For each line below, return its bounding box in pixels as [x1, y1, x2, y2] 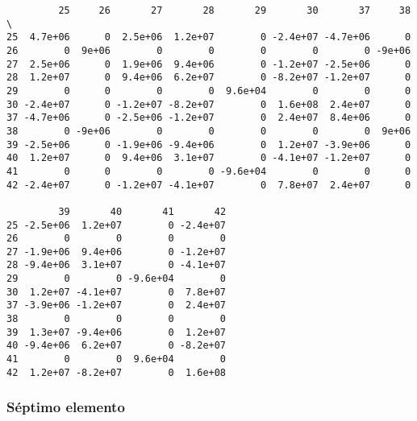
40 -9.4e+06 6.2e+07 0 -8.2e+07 [6, 340, 227, 352]
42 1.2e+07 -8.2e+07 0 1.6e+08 [6, 366, 227, 378]
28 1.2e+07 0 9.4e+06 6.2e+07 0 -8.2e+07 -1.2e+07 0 [6, 72, 411, 84]
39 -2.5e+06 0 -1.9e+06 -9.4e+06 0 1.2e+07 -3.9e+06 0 [6, 138, 411, 151]
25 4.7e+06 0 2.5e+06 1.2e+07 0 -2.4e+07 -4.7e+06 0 [6, 31, 411, 43]
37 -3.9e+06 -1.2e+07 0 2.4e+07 [6, 299, 227, 312]
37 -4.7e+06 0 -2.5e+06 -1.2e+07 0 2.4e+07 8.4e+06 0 [6, 112, 411, 124]
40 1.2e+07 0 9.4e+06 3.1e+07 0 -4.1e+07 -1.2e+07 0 [6, 152, 411, 164]
